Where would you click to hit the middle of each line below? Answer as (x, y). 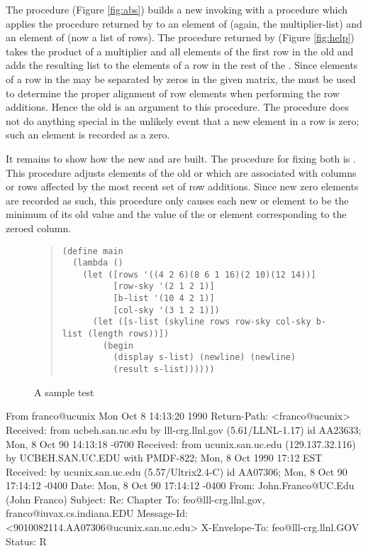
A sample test (64, 392)
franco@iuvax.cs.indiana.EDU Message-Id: (97, 513)
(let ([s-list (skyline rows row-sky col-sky (202, 322)
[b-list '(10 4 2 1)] (164, 299)
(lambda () (98, 263)
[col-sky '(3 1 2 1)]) (166, 310)
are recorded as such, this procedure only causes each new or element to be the (177, 200)
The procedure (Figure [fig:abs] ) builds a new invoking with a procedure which (177, 9)
